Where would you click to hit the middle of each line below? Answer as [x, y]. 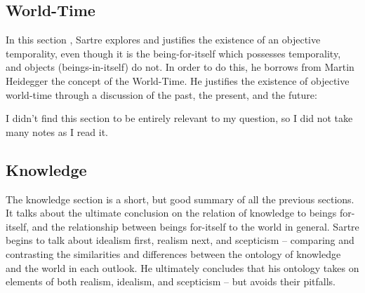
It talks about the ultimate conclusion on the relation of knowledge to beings [171, 213]
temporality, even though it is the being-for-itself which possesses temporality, [173, 53]
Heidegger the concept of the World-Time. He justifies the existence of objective [178, 80]
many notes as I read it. [57, 131]
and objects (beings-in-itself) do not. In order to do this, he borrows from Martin [180, 67]
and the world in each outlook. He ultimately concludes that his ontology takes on [182, 267]
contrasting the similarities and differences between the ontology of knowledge [173, 253]
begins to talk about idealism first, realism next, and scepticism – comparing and [180, 240]
